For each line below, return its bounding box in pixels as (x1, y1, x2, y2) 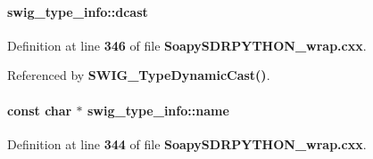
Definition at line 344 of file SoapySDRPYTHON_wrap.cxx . (7, 134, 367, 153)
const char (7, 100, 72, 119)
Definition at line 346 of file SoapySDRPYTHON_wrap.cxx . (7, 36, 367, 54)
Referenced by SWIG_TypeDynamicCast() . (7, 66, 270, 84)
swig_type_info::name (87, 100, 229, 119)
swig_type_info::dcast (7, 2, 148, 20)
